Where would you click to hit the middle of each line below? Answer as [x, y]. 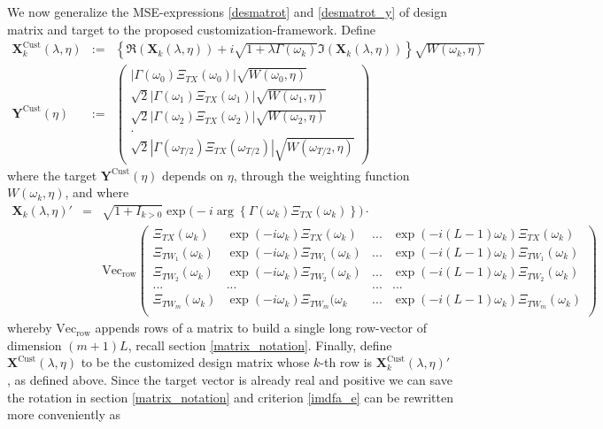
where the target [52, 175]
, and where [97, 192]
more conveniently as [64, 414]
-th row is [346, 362]
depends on [193, 175]
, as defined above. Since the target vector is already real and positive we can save [230, 380]
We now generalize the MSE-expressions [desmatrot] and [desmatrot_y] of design [228, 11]
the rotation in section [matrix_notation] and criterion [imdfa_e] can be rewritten [230, 397]
